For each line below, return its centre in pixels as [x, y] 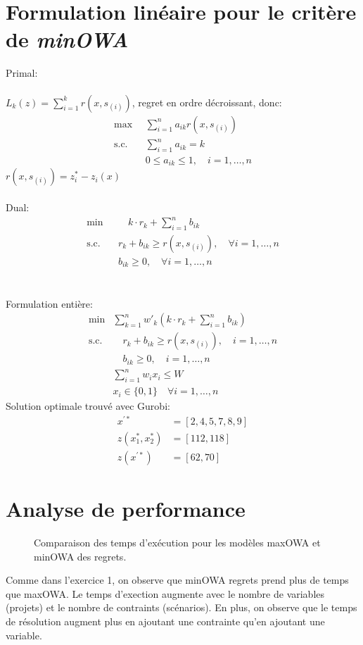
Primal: [22, 73]
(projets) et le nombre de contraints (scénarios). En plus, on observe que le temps [181, 607]
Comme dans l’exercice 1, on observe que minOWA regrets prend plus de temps [177, 580]
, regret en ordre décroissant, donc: [207, 102]
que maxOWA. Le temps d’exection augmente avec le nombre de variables [165, 593]
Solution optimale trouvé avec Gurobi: [88, 406]
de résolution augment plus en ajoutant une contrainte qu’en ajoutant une [165, 621]
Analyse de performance [126, 509]
